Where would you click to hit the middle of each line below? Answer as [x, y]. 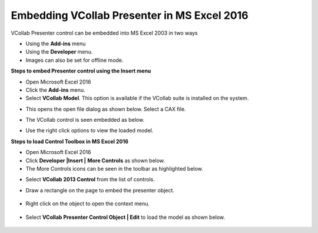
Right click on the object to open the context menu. [88, 204]
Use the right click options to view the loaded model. [90, 131]
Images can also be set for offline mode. [74, 60]
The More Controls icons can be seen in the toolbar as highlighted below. [114, 169]
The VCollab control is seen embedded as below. [85, 120]
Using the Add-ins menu [56, 44]
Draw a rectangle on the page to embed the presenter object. [100, 190]
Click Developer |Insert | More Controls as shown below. [95, 160]
